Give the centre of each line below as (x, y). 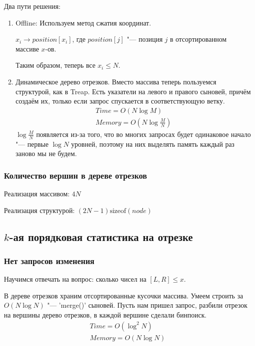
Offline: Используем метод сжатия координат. (83, 22)
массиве (27, 48)
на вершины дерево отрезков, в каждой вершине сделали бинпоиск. (105, 315)
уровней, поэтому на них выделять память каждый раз (153, 144)
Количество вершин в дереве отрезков (76, 175)
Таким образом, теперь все (56, 65)
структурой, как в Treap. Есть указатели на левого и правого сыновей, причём (133, 91)
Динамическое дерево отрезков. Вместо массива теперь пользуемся (116, 81)
